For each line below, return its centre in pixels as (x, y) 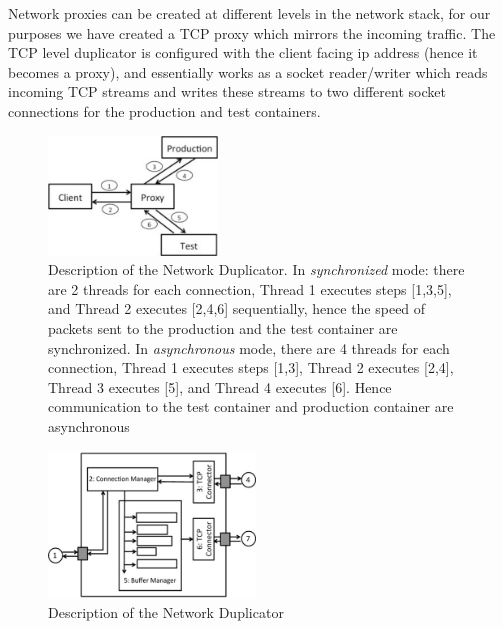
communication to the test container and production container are (251, 406)
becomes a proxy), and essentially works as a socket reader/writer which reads (248, 71)
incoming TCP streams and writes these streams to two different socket (227, 91)
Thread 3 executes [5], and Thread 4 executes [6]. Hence (220, 386)
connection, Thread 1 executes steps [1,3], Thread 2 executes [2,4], (251, 367)
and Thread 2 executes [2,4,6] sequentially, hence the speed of (237, 308)
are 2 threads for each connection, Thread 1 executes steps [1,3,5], (250, 288)
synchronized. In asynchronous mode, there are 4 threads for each (249, 347)
